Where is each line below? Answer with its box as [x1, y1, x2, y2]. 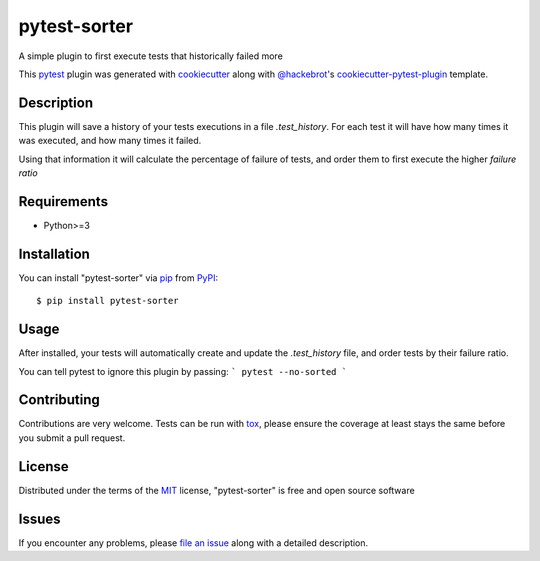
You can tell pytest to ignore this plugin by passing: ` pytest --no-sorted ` [18, 365, 348, 377]
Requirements [18, 193, 109, 210]
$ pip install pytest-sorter [36, 295, 179, 307]
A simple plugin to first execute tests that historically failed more [18, 50, 284, 62]
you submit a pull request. [18, 431, 126, 444]
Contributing [18, 391, 100, 409]
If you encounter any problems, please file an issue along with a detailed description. [18, 536, 369, 549]
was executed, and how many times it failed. [18, 135, 202, 147]
